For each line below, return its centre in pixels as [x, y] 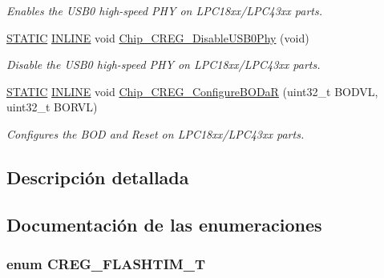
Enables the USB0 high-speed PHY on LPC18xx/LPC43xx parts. [164, 10]
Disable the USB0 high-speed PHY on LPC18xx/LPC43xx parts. [164, 64]
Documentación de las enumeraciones [164, 224]
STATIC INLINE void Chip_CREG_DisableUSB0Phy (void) [158, 37]
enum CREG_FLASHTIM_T [106, 264]
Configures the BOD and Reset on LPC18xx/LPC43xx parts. [156, 133]
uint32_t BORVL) [52, 107]
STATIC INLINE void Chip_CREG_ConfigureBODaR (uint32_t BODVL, [192, 91]
